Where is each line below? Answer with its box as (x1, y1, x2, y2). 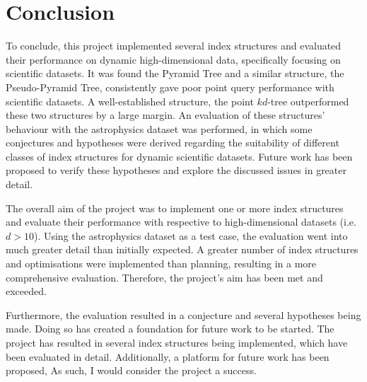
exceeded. (6, 284, 47, 299)
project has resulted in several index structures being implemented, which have (6, 335, 348, 349)
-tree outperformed (267, 93, 349, 108)
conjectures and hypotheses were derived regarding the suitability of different (6, 135, 339, 150)
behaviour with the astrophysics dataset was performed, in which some (6, 121, 313, 136)
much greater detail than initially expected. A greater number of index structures (6, 242, 359, 257)
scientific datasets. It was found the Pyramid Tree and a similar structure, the (6, 66, 344, 81)
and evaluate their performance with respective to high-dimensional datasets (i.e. (6, 214, 356, 229)
